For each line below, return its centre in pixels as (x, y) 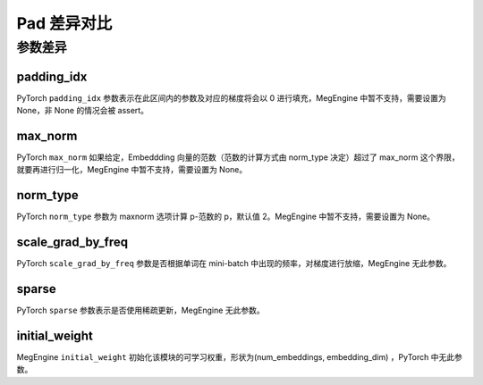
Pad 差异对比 (64, 23)
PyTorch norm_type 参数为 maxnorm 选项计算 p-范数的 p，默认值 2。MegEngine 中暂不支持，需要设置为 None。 (226, 217)
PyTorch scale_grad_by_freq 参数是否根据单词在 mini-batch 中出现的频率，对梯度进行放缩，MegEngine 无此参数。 (234, 264)
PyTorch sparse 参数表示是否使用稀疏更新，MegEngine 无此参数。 (140, 310)
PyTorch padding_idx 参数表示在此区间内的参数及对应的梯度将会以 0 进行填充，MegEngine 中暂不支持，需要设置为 (231, 97)
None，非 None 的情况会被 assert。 (83, 111)
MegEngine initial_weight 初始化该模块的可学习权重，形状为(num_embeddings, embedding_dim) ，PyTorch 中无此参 (239, 357)
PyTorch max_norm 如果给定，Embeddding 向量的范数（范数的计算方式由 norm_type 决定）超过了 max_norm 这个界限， (238, 157)
